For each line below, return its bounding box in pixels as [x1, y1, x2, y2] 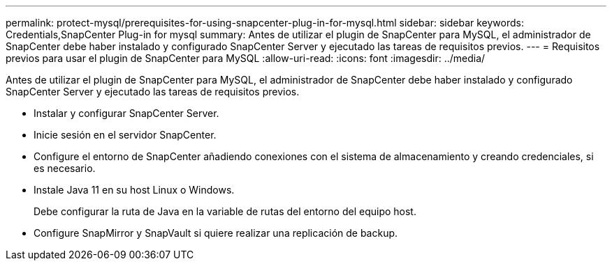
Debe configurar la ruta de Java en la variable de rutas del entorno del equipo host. [34, 205, 416, 217]
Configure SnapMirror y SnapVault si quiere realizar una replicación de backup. [34, 227, 398, 239]
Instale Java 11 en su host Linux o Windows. [34, 184, 235, 196]
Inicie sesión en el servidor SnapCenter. [34, 129, 217, 141]
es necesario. [34, 162, 96, 174]
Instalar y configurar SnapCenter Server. [34, 107, 219, 119]
